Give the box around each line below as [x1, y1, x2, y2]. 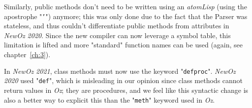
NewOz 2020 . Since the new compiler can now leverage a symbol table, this [4, 30, 231, 40]
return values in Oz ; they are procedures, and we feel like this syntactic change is [4, 85, 249, 95]
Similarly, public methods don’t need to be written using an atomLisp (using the [4, 1, 247, 11]
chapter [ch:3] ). [4, 49, 51, 60]
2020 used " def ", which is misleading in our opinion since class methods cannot [4, 75, 243, 86]
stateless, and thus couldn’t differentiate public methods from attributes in [4, 21, 229, 31]
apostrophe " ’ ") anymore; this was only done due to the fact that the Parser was [4, 11, 248, 21]
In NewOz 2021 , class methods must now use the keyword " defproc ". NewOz [4, 65, 236, 76]
